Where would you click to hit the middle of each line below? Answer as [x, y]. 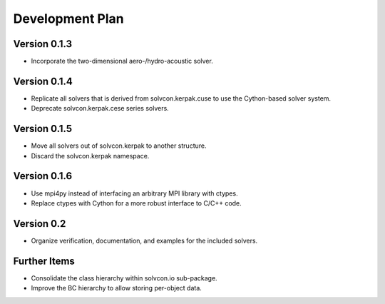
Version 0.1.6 [43, 176]
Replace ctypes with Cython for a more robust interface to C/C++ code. [136, 203]
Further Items [44, 261]
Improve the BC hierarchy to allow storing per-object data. [117, 288]
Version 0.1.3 [43, 44]
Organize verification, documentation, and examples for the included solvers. [144, 240]
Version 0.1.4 [43, 81]
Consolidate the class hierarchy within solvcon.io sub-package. [124, 278]
